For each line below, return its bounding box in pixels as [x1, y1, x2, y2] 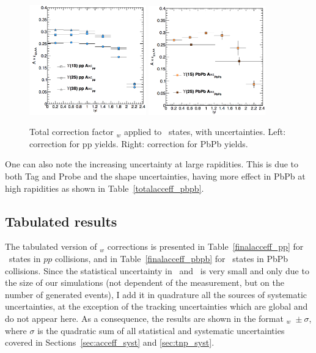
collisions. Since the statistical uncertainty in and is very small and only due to [5, 264, 309, 277]
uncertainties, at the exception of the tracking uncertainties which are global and [5, 300, 308, 313]
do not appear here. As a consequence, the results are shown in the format [5, 312, 284, 325]
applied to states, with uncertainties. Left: [123, 125, 286, 138]
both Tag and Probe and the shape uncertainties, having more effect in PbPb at [5, 170, 306, 183]
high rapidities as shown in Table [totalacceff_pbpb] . [5, 181, 204, 194]
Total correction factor [29, 125, 114, 138]
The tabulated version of [5, 240, 97, 253]
